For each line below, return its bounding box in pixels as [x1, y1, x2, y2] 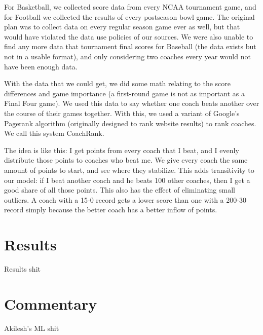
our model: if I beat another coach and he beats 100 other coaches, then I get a [4, 174, 250, 185]
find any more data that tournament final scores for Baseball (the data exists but [4, 41, 256, 52]
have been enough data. [4, 61, 78, 71]
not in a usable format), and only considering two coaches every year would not [4, 51, 251, 61]
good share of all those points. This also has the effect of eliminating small [4, 184, 235, 195]
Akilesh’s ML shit [4, 322, 59, 333]
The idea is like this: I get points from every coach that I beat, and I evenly [4, 144, 239, 155]
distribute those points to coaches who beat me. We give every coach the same [4, 155, 248, 165]
